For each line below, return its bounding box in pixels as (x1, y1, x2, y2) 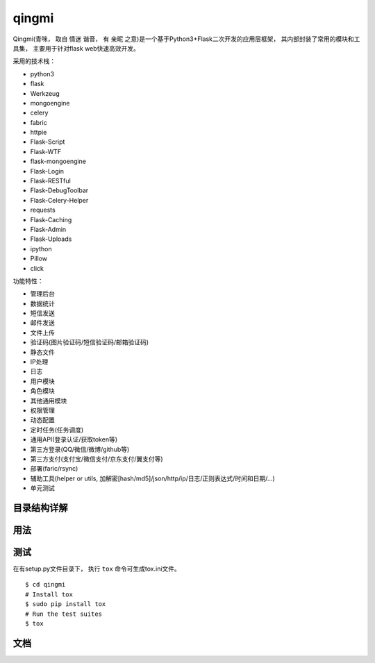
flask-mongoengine (30, 157, 87, 166)
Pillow (30, 254, 48, 263)
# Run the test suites (25, 610, 103, 618)
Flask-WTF (30, 147, 62, 156)
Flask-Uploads (30, 235, 72, 243)
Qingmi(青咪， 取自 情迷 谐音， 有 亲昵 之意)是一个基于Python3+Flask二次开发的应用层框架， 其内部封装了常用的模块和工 (12, 35, 360, 43)
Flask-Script (30, 137, 65, 146)
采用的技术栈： (12, 57, 56, 65)
